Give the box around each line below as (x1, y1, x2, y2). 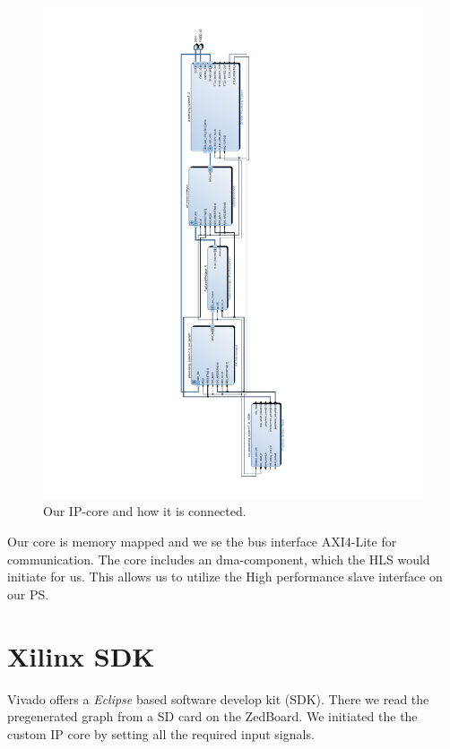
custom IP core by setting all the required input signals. (7, 724, 315, 743)
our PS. (7, 584, 49, 603)
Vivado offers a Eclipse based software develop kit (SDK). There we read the (7, 689, 429, 708)
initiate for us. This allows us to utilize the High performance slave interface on (7, 567, 443, 586)
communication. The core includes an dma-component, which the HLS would (7, 549, 430, 568)
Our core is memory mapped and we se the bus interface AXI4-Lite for (7, 532, 397, 551)
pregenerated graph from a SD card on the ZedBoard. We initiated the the (7, 707, 418, 726)
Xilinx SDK (7, 637, 155, 674)
